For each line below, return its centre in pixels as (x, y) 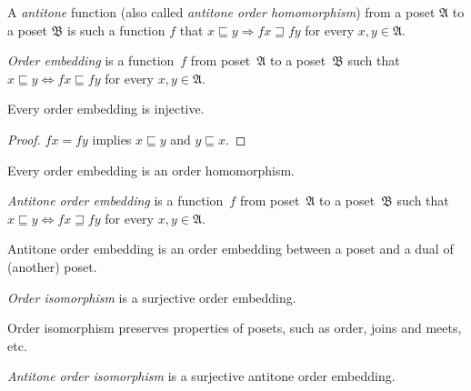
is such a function (116, 30)
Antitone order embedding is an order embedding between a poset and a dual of (230, 249)
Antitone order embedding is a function (115, 201)
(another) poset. (52, 266)
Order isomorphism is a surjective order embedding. (152, 297)
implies (112, 139)
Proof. (24, 139)
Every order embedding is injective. (106, 109)
